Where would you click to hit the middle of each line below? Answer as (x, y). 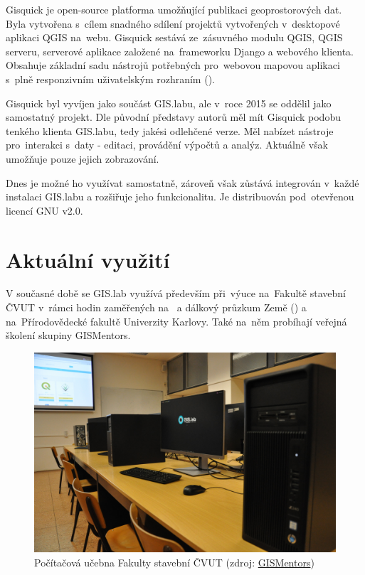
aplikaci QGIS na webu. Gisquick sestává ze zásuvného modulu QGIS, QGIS (174, 37)
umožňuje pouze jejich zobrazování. (83, 158)
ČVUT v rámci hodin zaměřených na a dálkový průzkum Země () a (156, 307)
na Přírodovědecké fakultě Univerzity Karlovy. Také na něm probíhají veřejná (176, 321)
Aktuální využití (88, 259)
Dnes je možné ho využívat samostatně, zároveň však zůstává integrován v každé (182, 182)
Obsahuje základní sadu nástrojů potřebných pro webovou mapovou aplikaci (173, 65)
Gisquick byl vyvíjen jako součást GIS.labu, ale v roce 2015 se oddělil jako (169, 103)
